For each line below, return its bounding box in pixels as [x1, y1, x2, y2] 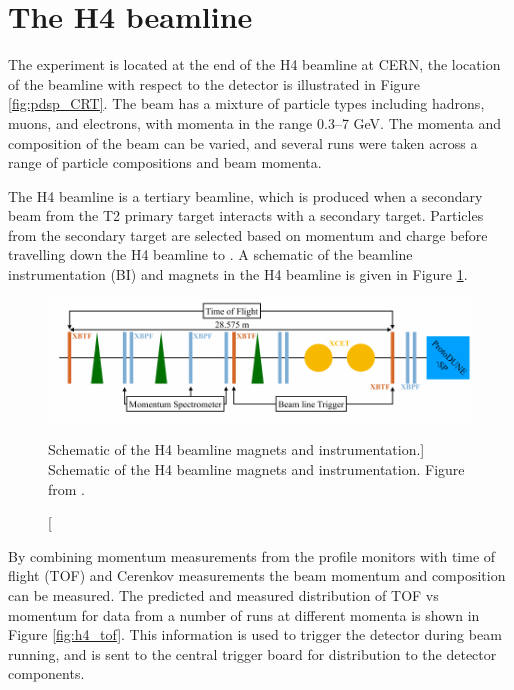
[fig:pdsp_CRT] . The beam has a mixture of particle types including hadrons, [8, 93, 485, 114]
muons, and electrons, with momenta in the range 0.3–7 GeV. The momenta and [8, 112, 502, 133]
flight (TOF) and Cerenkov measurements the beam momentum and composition [8, 565, 506, 586]
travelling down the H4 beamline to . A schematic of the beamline [8, 244, 413, 265]
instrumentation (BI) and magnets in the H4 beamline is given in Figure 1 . [8, 264, 468, 285]
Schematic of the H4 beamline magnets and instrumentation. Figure [48, 458, 465, 479]
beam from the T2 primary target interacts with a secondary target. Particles [8, 205, 484, 226]
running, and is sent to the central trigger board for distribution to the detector [8, 643, 497, 664]
